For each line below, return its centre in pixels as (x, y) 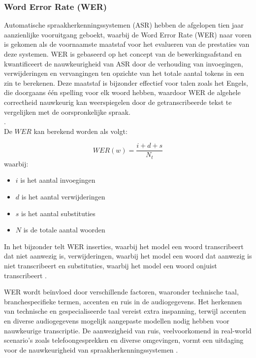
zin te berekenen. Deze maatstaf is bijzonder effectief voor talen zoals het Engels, (126, 82)
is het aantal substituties (58, 213)
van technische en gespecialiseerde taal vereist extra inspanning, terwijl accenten (125, 311)
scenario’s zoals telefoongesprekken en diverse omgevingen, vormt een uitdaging (124, 340)
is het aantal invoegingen (58, 180)
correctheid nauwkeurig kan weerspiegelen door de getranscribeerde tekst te (118, 102)
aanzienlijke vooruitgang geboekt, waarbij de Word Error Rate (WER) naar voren (128, 34)
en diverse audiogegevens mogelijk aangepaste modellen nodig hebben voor (117, 320)
